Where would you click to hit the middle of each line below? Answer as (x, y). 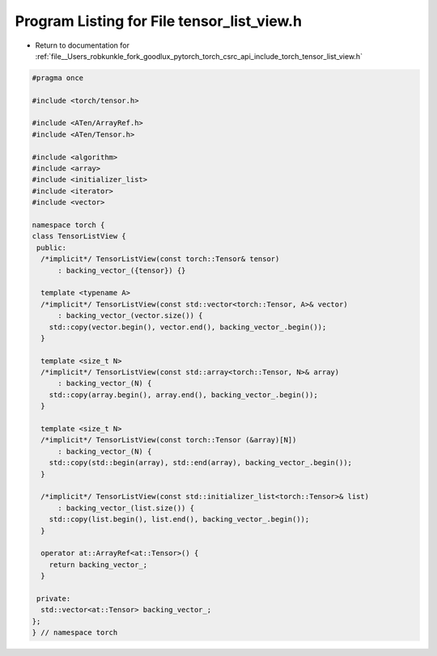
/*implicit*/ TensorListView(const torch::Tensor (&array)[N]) (169, 440)
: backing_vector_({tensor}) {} (122, 270)
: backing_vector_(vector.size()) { (130, 316)
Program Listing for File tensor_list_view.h (159, 21)
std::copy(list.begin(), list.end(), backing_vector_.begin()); (179, 519)
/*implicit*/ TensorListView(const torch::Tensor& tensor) (160, 259)
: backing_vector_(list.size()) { (126, 508)
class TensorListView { (79, 236)
